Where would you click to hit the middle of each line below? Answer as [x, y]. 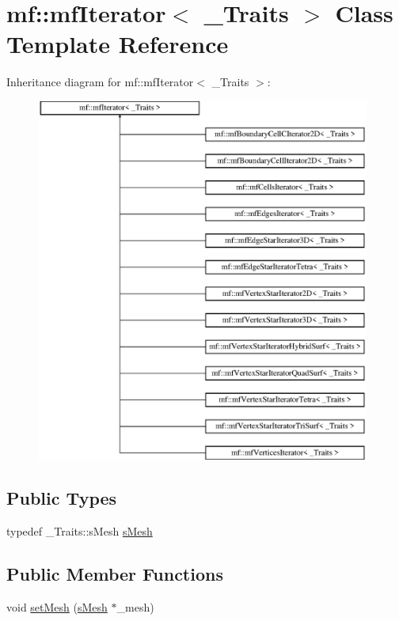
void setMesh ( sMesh [57, 607]
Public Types [62, 498]
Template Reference [118, 44]
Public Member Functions [115, 574]
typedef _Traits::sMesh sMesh [80, 531]
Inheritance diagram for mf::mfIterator [100, 82]
